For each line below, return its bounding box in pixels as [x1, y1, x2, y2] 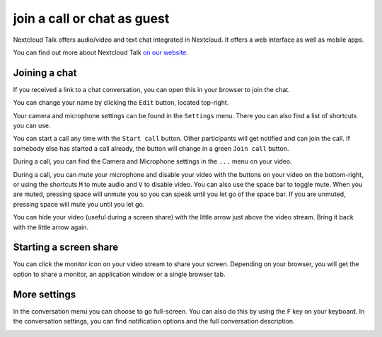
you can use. [13, 121, 51, 130]
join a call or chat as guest [13, 11, 170, 26]
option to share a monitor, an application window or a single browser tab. [13, 270, 226, 278]
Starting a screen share [13, 241, 119, 253]
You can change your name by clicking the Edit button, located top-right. [13, 98, 229, 107]
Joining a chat [13, 67, 77, 79]
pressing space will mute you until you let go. [13, 200, 145, 208]
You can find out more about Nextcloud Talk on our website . [13, 48, 189, 57]
